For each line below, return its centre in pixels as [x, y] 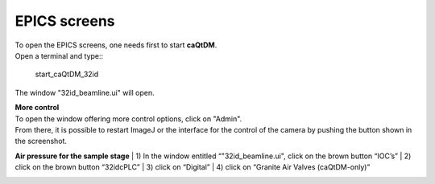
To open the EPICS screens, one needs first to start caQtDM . [116, 45]
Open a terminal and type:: [59, 55]
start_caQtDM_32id [67, 74]
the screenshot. [41, 141]
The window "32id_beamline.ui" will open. [85, 92]
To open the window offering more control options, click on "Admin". [128, 119]
